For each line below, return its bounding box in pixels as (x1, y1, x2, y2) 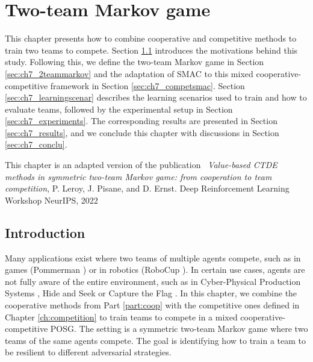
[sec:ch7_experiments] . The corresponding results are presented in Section (5, 114, 277, 127)
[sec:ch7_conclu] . (5, 138, 67, 151)
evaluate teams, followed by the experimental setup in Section (5, 102, 233, 115)
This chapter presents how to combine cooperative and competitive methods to (5, 32, 297, 45)
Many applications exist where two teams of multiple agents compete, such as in (5, 251, 301, 264)
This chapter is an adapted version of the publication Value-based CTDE (5, 158, 277, 171)
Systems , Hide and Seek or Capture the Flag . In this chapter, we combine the (5, 287, 297, 299)
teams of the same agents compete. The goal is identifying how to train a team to (5, 334, 306, 346)
